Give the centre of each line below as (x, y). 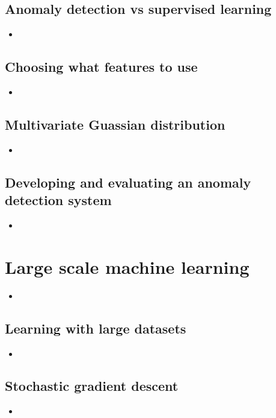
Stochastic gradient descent (92, 386)
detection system (58, 200)
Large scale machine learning (127, 266)
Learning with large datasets (96, 328)
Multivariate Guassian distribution (115, 124)
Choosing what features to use (101, 67)
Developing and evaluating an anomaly (128, 182)
